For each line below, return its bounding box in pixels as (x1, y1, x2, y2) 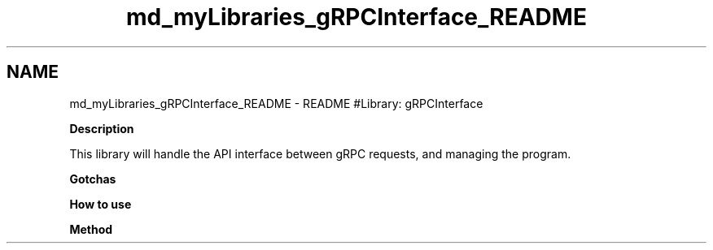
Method (69, 222, 113, 236)
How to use (69, 196, 132, 211)
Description (69, 121, 134, 136)
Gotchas (69, 171, 116, 186)
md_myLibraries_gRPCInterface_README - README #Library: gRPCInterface (69, 96, 483, 110)
